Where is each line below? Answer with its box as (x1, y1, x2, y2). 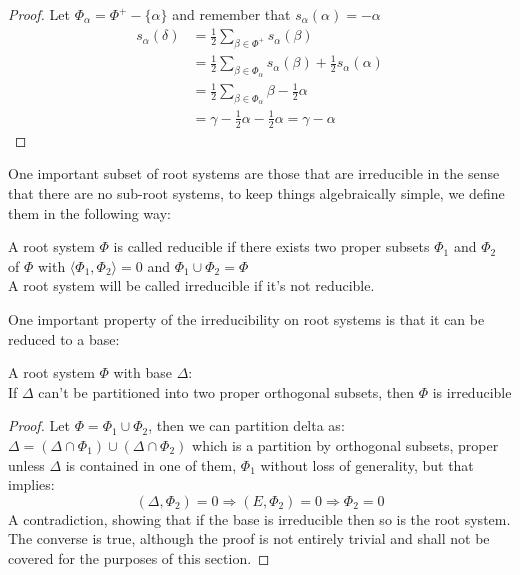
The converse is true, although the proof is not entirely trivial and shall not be (8, 528, 490, 549)
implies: (8, 474, 55, 495)
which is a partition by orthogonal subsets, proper (192, 434, 499, 455)
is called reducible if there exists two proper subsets (113, 236, 430, 257)
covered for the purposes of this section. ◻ (8, 547, 270, 568)
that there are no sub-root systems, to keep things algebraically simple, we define (8, 183, 505, 203)
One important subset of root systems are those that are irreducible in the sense (8, 163, 500, 184)
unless (8, 454, 45, 475)
